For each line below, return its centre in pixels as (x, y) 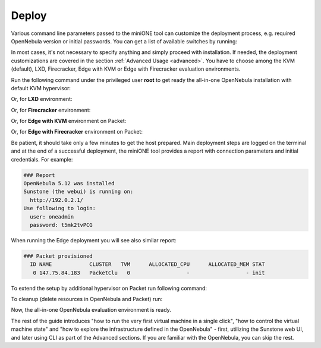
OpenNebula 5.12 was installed (69, 183)
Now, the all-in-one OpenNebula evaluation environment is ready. (91, 310)
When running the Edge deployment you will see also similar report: (94, 240)
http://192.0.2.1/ (56, 200)
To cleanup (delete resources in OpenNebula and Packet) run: (87, 299)
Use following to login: (60, 208)
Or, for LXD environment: (42, 99)
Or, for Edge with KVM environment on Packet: (69, 121)
